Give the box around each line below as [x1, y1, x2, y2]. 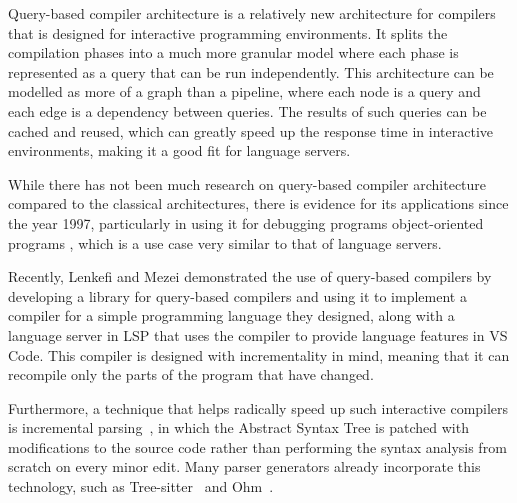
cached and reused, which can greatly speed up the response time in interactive [8, 120, 493, 141]
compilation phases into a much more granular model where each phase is [8, 42, 459, 63]
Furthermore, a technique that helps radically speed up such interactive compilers [8, 397, 509, 418]
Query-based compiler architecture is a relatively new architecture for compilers [8, 3, 496, 23]
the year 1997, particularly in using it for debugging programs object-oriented [8, 212, 484, 233]
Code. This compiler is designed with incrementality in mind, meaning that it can [8, 344, 510, 365]
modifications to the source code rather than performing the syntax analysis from [8, 436, 507, 457]
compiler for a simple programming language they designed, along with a [8, 305, 455, 326]
